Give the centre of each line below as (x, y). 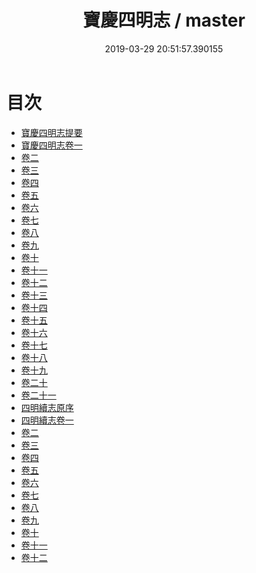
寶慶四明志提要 (51, 132)
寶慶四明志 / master (164, 20)
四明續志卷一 (47, 420)
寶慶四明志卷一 (51, 145)
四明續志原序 (47, 407)
